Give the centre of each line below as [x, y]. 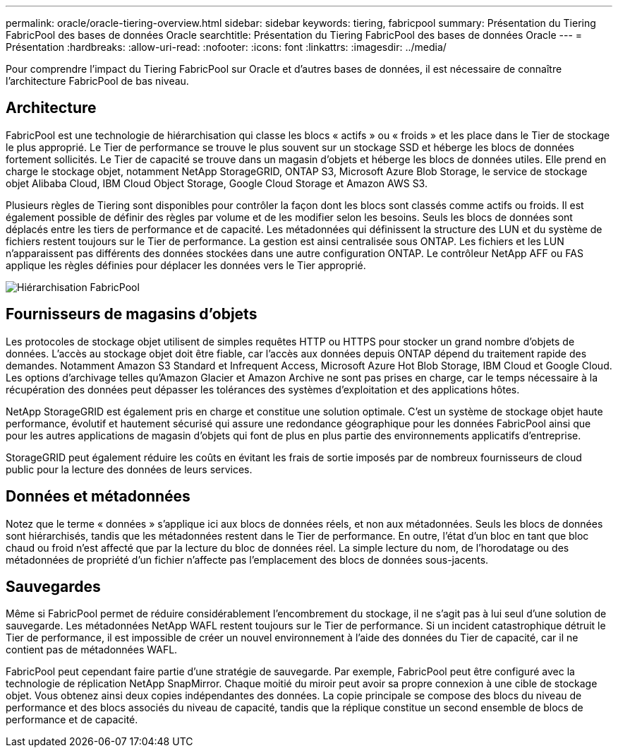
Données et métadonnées [98, 497]
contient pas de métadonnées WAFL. [92, 650]
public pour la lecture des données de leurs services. [129, 469]
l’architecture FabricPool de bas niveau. [97, 81]
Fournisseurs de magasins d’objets [132, 314]
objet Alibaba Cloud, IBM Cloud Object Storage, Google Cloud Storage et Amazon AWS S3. [217, 183]
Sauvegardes [53, 586]
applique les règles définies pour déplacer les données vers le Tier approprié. [186, 265]
